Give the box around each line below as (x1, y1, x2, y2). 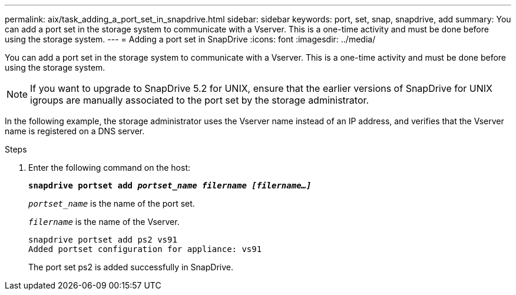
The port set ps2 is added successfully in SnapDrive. (28, 262, 233, 272)
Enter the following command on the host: (28, 163, 190, 173)
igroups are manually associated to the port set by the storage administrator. (30, 94, 369, 106)
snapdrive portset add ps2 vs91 (28, 235, 177, 244)
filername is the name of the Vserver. (28, 217, 180, 227)
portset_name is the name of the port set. (28, 198, 195, 208)
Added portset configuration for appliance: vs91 (28, 244, 262, 254)
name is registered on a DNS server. (5, 126, 145, 136)
